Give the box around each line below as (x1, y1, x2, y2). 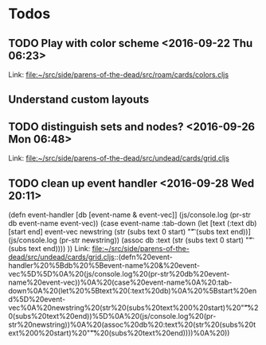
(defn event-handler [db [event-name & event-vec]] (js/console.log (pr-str (8, 210, 251, 219)
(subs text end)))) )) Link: (8, 244, 91, 254)
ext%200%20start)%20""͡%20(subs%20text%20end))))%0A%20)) (8, 328, 230, 338)
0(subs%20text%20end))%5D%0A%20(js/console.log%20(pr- (8, 312, 217, 321)
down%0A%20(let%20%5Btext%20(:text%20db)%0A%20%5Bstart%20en (8, 286, 257, 296)
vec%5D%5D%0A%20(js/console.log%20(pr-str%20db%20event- (8, 269, 230, 279)
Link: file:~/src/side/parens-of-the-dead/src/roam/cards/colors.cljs (8, 70, 229, 79)
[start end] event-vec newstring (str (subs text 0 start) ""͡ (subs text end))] (8, 227, 251, 237)
